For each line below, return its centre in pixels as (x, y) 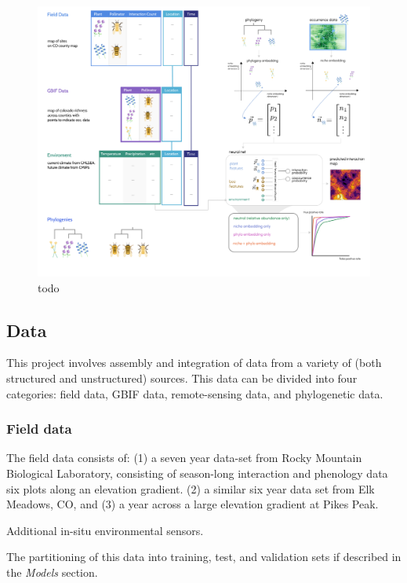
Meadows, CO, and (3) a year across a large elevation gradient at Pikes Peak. (193, 504)
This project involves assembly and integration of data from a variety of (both (194, 363)
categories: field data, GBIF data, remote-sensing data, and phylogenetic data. (195, 393)
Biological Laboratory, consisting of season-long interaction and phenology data (197, 473)
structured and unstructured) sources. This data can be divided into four (182, 378)
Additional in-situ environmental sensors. (105, 530)
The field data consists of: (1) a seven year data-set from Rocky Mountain (184, 458)
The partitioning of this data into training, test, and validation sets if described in (204, 557)
